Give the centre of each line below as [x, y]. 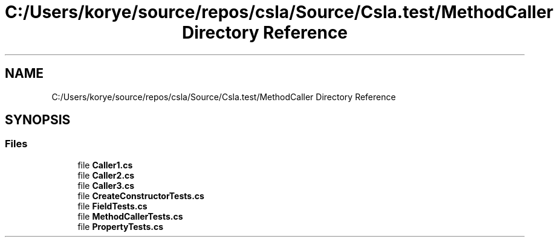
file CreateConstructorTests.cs [141, 196]
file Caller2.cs [106, 175]
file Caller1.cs [105, 165]
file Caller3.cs [106, 185]
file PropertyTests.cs [121, 226]
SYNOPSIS [38, 120]
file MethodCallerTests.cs [130, 216]
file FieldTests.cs [112, 206]
